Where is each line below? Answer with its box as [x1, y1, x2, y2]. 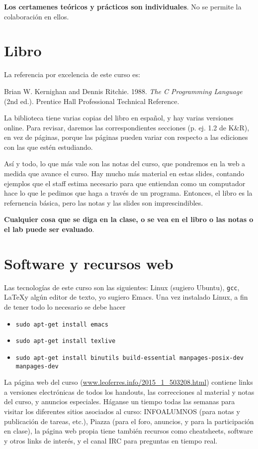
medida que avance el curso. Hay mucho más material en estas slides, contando [4, 168, 245, 179]
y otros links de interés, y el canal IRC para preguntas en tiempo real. [4, 435, 218, 446]
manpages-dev [15, 362, 59, 370]
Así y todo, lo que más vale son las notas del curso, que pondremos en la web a [4, 158, 246, 169]
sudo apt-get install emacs [15, 321, 108, 328]
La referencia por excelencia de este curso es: [4, 69, 140, 80]
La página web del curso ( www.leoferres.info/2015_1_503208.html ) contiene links [4, 377, 253, 387]
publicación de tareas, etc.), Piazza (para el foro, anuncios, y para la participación [4, 416, 254, 426]
